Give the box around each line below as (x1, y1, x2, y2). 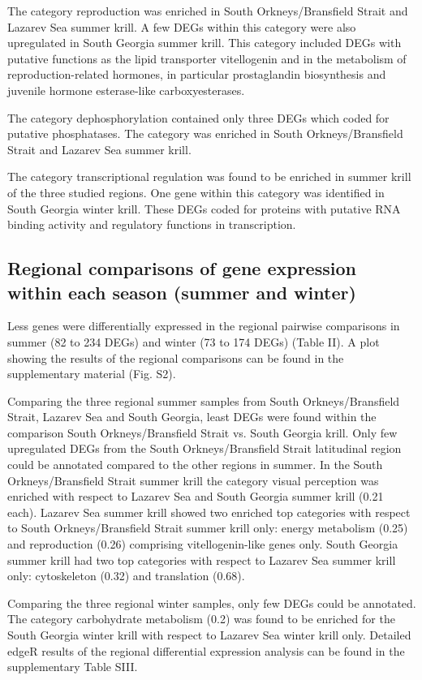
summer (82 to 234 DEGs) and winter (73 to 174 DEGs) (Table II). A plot (7, 333, 380, 350)
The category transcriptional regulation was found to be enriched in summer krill (7, 168, 411, 185)
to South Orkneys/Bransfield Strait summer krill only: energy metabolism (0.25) (7, 519, 408, 536)
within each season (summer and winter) (7, 279, 356, 304)
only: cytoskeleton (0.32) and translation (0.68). (7, 567, 245, 584)
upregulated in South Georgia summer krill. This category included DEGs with (7, 34, 402, 51)
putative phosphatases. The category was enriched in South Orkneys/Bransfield (7, 125, 403, 142)
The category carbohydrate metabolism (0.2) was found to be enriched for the (7, 610, 395, 627)
